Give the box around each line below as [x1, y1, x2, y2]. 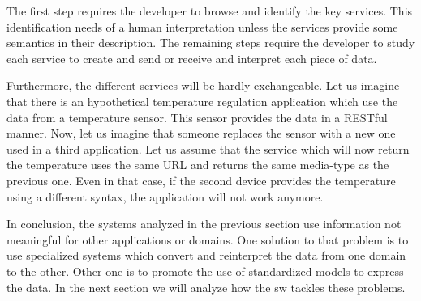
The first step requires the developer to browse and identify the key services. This [6, 2, 413, 19]
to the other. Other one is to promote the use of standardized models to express [6, 262, 404, 279]
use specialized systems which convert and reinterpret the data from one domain [6, 247, 406, 264]
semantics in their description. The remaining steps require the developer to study [6, 34, 415, 51]
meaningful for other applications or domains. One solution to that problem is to [6, 231, 409, 248]
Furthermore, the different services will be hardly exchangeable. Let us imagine [6, 77, 400, 94]
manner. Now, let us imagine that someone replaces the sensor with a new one [6, 125, 396, 142]
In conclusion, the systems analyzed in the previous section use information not [6, 215, 402, 232]
